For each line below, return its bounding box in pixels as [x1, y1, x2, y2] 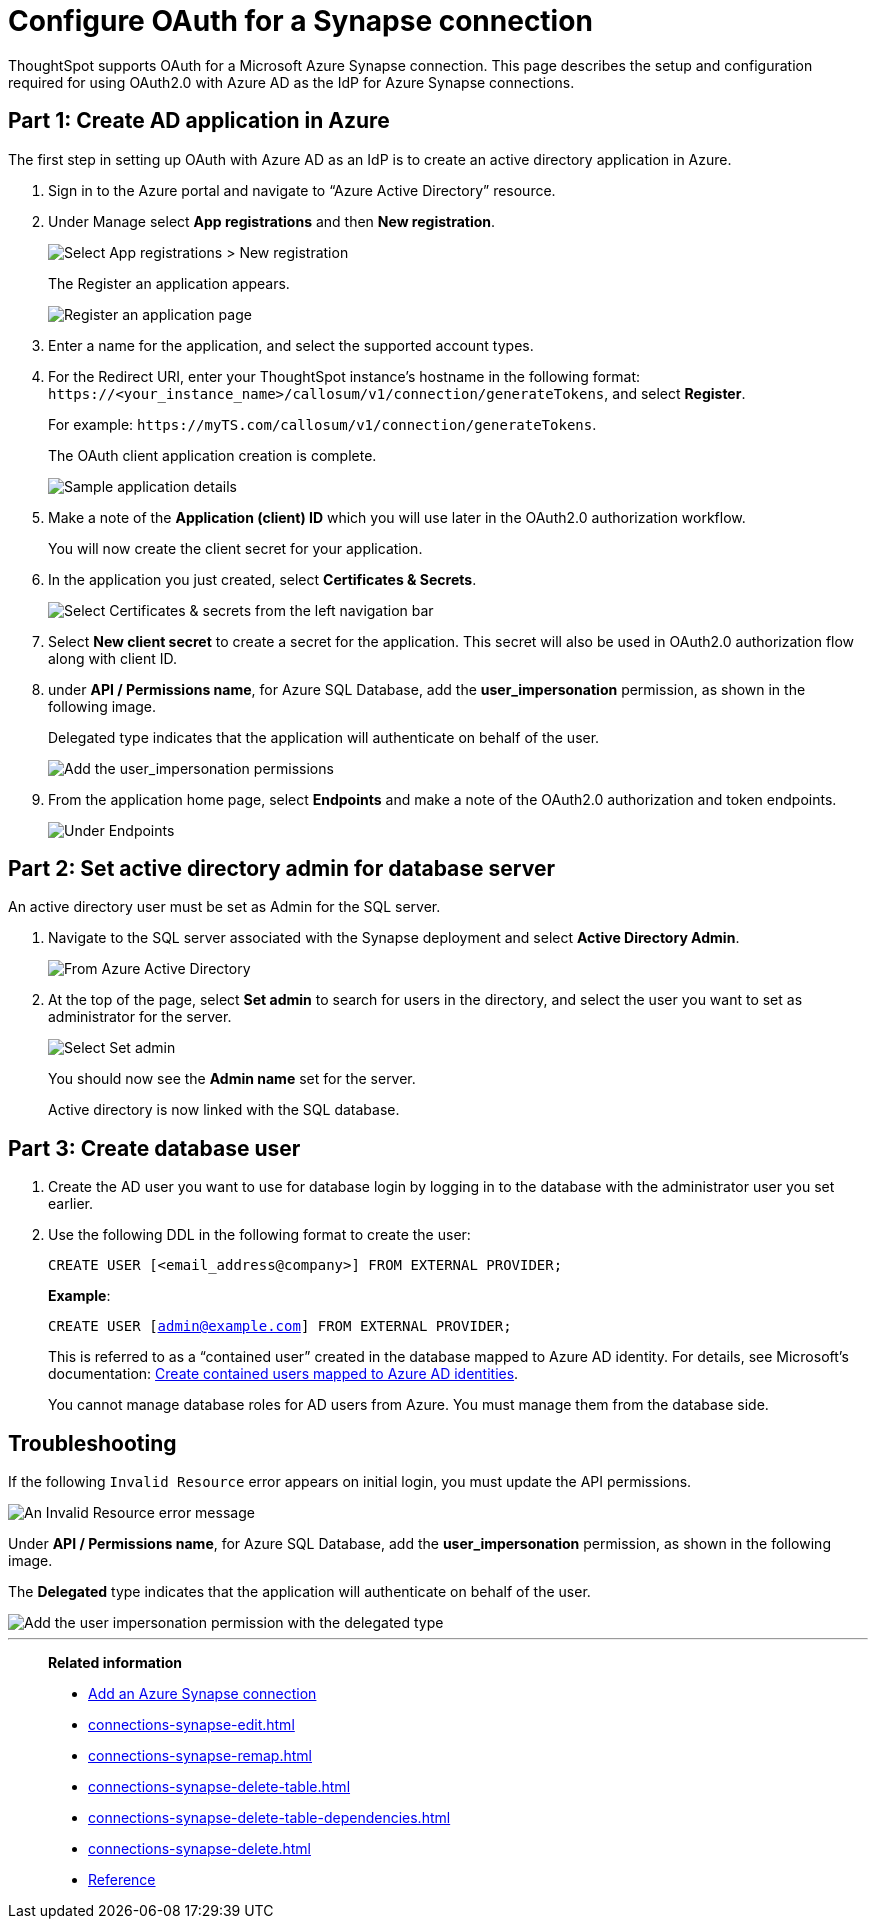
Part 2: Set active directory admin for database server [8, 856, 555, 882]
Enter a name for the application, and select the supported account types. [48, 336, 534, 354]
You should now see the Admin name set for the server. [48, 1070, 416, 1088]
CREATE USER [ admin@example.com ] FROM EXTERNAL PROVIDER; [48, 1318, 512, 1335]
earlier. [48, 1195, 94, 1213]
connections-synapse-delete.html [88, 1840, 311, 1858]
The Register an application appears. [48, 274, 290, 292]
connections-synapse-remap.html [88, 1747, 312, 1765]
